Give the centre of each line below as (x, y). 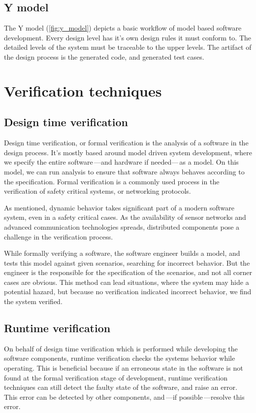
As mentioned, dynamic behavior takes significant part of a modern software (119, 207)
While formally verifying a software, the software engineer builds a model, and (122, 253)
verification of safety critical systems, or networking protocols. (97, 191)
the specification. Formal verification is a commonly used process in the (112, 181)
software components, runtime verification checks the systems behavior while (120, 358)
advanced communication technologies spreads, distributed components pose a (122, 226)
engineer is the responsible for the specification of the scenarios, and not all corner (128, 272)
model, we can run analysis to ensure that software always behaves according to (124, 171)
